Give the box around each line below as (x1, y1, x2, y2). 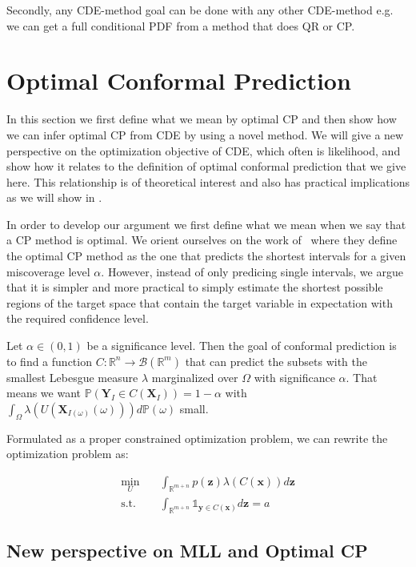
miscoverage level (6, 263, 90, 279)
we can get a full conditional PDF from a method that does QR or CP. (6, 17, 355, 34)
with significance (254, 368, 335, 385)
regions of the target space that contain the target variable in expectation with (6, 294, 393, 311)
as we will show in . (6, 189, 102, 206)
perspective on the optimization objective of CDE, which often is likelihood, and (6, 142, 401, 159)
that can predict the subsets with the (185, 352, 368, 369)
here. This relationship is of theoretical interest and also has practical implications (6, 173, 410, 190)
